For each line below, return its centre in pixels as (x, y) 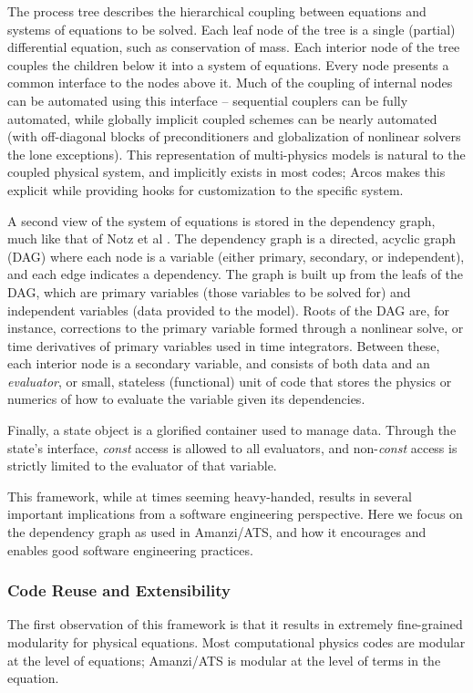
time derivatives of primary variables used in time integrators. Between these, (224, 345)
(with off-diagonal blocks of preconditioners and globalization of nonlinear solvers (234, 136)
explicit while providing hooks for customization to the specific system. (206, 189)
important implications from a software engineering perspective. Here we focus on (235, 514)
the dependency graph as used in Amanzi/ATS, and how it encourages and (217, 532)
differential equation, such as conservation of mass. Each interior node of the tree (234, 47)
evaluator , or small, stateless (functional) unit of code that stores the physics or (230, 381)
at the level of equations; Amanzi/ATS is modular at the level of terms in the (224, 660)
